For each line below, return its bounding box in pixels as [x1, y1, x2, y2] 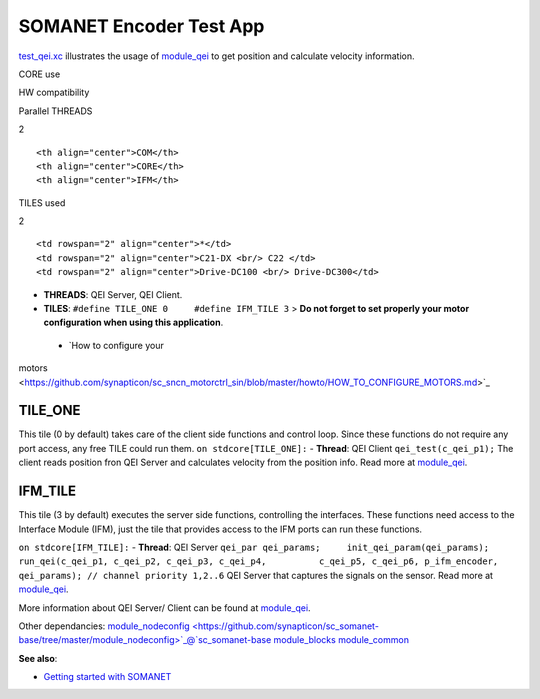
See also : [18, 652, 58, 664]
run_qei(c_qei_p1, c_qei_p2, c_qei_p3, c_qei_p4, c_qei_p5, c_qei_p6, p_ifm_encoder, [18, 556, 499, 567]
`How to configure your [68, 339, 165, 351]
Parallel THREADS [18, 105, 93, 117]
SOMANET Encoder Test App [18, 15, 265, 37]
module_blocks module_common [273, 634, 410, 646]
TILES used [18, 196, 66, 209]
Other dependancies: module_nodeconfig [18, 620, 190, 632]
